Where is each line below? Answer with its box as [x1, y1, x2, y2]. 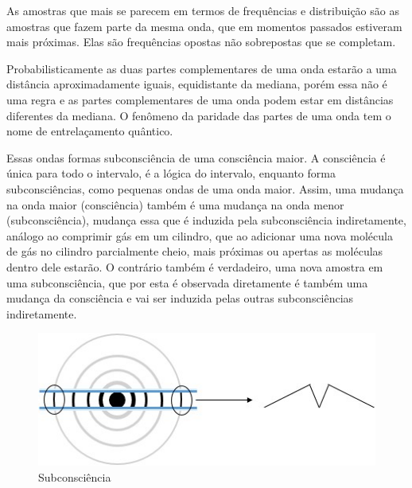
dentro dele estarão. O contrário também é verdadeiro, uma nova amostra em [6, 258, 383, 275]
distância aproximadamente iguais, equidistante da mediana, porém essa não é [6, 76, 387, 92]
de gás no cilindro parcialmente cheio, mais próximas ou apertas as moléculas [6, 243, 383, 260]
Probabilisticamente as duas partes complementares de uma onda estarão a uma [6, 60, 397, 76]
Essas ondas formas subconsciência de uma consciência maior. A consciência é [6, 149, 386, 166]
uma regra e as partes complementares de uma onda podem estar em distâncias [6, 91, 394, 107]
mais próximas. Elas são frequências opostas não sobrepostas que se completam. [6, 33, 396, 50]
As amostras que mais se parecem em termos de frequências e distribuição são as [6, 2, 399, 18]
